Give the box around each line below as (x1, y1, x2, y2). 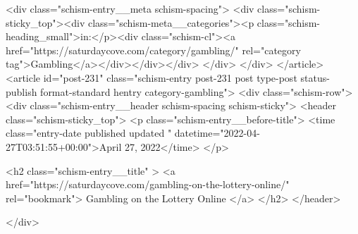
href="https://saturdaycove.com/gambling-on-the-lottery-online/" (6, 177, 290, 192)
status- (300, 70, 330, 85)
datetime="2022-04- (174, 125, 260, 140)
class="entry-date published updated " (6, 125, 172, 140)
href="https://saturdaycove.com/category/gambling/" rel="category (6, 42, 301, 57)
